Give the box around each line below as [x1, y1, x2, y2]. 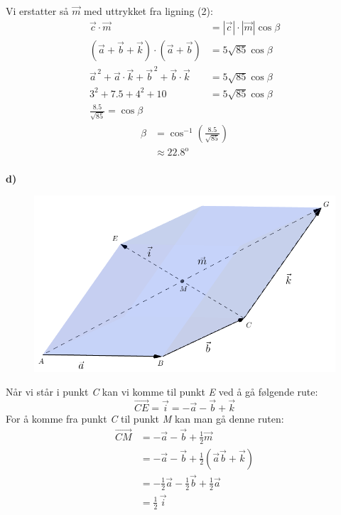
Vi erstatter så [6, 4, 69, 18]
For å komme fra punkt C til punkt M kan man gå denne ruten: [6, 411, 284, 425]
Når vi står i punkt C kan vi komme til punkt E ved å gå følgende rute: [6, 384, 318, 399]
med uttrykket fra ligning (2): [84, 4, 213, 18]
